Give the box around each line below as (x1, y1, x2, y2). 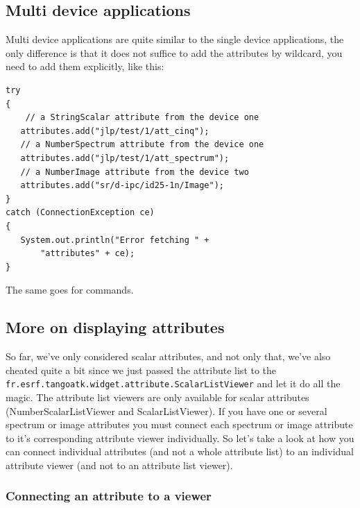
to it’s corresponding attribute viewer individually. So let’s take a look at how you (6, 430, 354, 445)
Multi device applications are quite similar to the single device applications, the (6, 32, 344, 46)
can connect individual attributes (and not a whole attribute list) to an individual (6, 444, 354, 459)
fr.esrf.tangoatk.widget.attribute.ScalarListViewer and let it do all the (6, 376, 341, 391)
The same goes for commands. (6, 282, 134, 297)
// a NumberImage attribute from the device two (20, 167, 249, 177)
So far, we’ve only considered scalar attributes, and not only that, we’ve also (6, 349, 331, 364)
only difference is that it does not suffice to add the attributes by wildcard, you (6, 45, 343, 60)
